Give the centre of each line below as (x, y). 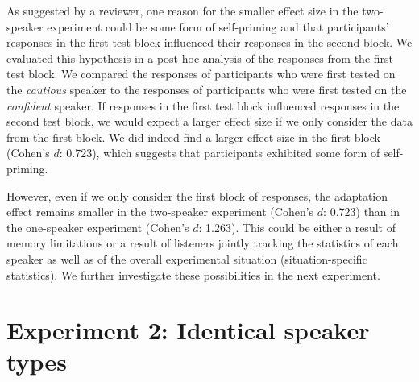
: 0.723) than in (361, 212)
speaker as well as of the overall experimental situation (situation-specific (187, 258)
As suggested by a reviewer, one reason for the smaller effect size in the (183, 10)
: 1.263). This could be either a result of (297, 227)
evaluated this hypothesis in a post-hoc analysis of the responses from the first (200, 58)
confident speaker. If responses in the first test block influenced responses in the (203, 105)
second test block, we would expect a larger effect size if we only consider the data (209, 121)
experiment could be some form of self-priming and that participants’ (218, 26)
